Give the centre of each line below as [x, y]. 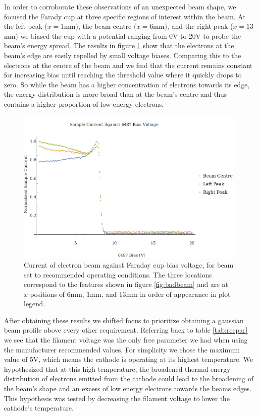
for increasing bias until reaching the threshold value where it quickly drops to [123, 75]
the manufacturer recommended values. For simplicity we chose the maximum [122, 349]
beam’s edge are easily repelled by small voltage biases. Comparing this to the [123, 55]
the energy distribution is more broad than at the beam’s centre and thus [116, 94]
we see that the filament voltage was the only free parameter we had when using [126, 340]
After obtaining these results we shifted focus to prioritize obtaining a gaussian [124, 320]
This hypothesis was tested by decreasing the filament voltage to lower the [117, 398]
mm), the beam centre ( [100, 26]
